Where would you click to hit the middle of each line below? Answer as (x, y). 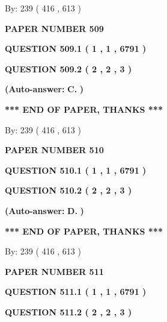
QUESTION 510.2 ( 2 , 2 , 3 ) (68, 190)
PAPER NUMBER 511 (54, 271)
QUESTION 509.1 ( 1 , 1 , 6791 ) (76, 49)
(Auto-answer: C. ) (44, 89)
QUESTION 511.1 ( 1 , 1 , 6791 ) (76, 292)
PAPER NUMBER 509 (54, 28)
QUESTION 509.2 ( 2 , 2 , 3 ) (68, 68)
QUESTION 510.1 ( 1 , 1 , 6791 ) (76, 170)
